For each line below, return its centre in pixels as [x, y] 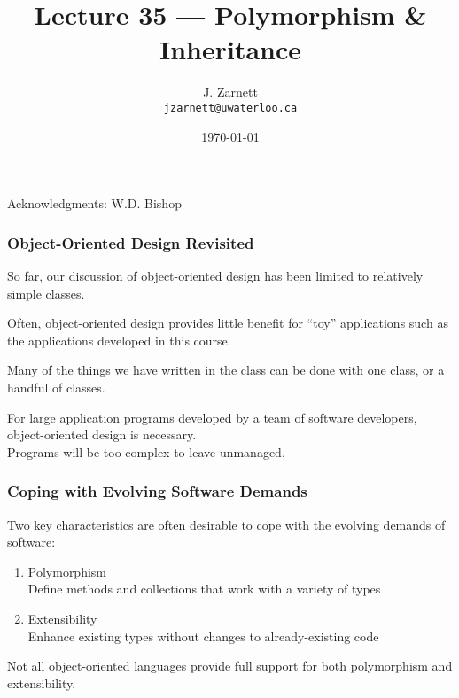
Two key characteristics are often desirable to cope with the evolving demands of [226, 524]
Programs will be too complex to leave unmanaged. [146, 451]
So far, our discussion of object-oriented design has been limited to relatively [215, 275]
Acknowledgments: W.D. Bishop [94, 203]
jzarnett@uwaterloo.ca [230, 108]
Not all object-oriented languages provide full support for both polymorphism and [230, 666]
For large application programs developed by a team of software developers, [212, 417]
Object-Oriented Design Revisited [131, 242]
